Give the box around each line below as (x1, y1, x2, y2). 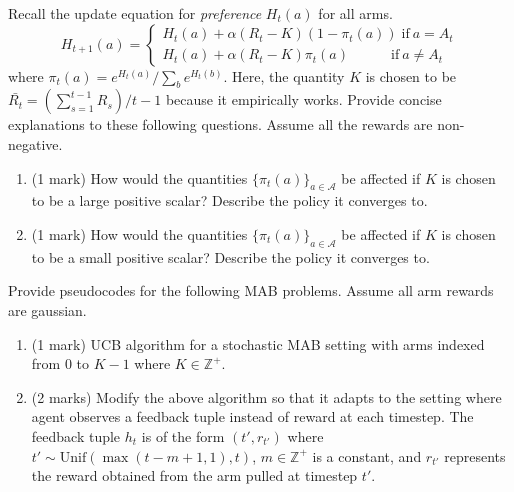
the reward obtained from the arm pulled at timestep (31, 465, 358, 486)
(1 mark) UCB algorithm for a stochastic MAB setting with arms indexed (31, 333, 485, 354)
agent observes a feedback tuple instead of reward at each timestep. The (31, 406, 474, 427)
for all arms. (318, 3, 393, 23)
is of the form (141, 425, 225, 446)
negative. (8, 133, 63, 154)
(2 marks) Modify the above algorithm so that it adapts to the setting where (31, 386, 502, 407)
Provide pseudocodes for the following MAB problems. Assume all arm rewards (8, 280, 494, 301)
